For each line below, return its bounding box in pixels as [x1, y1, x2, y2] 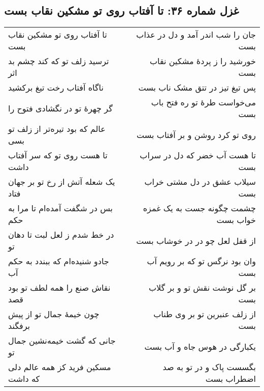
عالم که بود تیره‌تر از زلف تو [8, 123, 106, 135]
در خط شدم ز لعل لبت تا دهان [8, 229, 114, 241]
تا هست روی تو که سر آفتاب [8, 149, 108, 161]
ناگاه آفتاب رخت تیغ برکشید [8, 81, 104, 94]
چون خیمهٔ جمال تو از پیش [8, 308, 100, 320]
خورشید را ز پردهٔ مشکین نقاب [149, 55, 256, 67]
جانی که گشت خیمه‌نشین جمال [8, 334, 116, 347]
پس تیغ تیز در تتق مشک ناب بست [138, 81, 256, 94]
